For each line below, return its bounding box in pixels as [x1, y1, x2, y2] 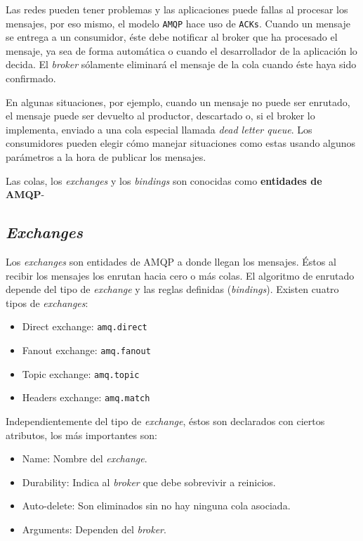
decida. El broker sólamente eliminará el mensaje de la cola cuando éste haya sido [6, 57, 357, 72]
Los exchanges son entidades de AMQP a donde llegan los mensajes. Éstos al [6, 254, 336, 268]
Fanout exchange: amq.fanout [22, 343, 151, 358]
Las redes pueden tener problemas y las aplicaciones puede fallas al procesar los [6, 2, 348, 16]
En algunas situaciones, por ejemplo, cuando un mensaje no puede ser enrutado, [6, 94, 350, 109]
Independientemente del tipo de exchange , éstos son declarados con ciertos [6, 413, 325, 428]
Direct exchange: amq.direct [22, 319, 147, 334]
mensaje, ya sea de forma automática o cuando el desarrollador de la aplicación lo [6, 43, 357, 58]
